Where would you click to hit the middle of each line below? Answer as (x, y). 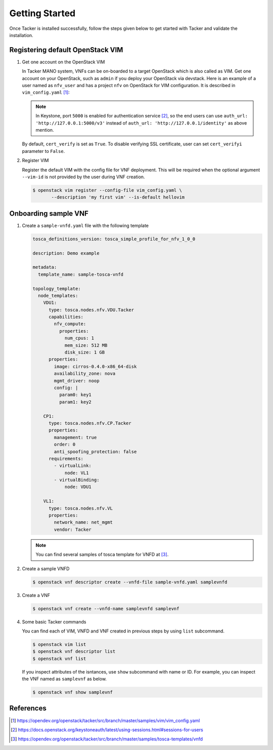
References (28, 708)
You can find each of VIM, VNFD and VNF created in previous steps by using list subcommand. (123, 631)
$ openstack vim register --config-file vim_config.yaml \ (107, 190)
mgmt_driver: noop (77, 381)
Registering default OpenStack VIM (66, 50)
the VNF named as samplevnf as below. (64, 679)
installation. (21, 35)
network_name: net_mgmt (83, 522)
